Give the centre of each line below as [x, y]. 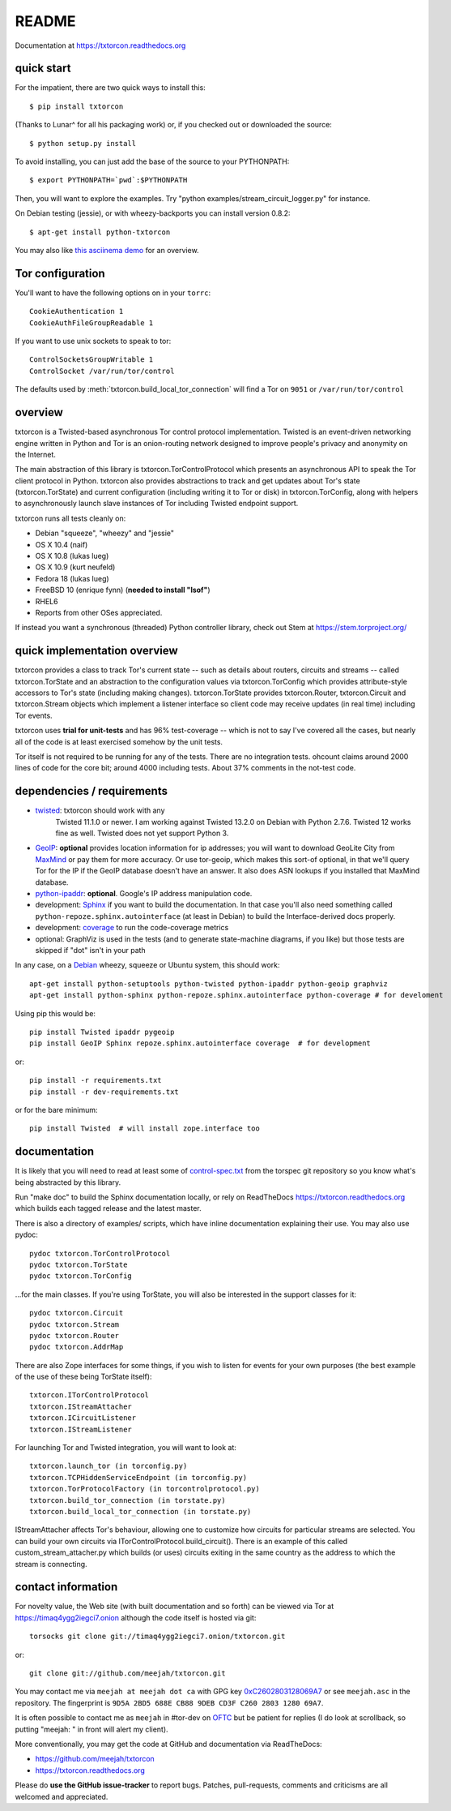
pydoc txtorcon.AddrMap [77, 1347]
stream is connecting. [51, 1564]
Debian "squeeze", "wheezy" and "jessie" [104, 533]
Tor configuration [60, 273]
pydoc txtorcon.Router [74, 1335]
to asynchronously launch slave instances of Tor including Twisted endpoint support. [157, 504]
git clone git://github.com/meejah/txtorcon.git [128, 1674]
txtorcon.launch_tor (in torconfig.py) [108, 1466]
